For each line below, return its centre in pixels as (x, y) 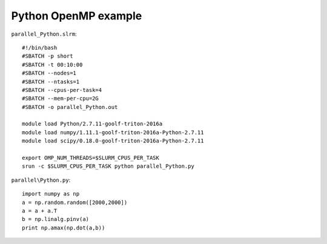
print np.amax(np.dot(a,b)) (64, 228)
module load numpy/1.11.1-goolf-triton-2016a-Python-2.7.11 (113, 132)
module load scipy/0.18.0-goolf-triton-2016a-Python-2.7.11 (113, 141)
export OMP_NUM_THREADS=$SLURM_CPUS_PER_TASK (91, 158)
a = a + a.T (40, 211)
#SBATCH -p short (48, 56)
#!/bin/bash (40, 48)
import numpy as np (51, 194)
